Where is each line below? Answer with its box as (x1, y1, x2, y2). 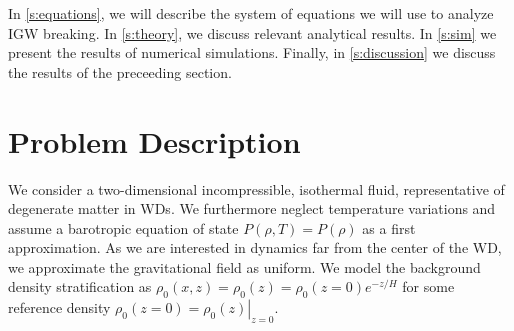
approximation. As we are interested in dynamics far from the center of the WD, (8, 237, 502, 258)
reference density (8, 297, 111, 318)
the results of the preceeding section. (8, 61, 232, 82)
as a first (362, 217, 416, 238)
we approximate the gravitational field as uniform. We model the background (8, 256, 481, 277)
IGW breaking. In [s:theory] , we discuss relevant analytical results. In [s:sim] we (8, 22, 497, 43)
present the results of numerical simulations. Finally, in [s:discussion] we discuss (8, 42, 496, 63)
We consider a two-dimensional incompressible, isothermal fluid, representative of (8, 178, 505, 199)
